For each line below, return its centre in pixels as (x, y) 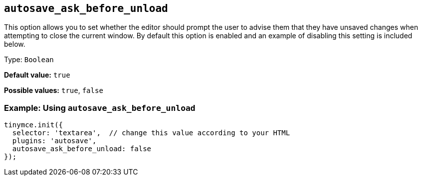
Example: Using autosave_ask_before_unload (100, 108)
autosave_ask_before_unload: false (82, 149)
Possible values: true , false (54, 90)
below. (15, 44)
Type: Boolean (29, 60)
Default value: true (37, 75)
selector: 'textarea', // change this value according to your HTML (151, 133)
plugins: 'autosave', (54, 141)
